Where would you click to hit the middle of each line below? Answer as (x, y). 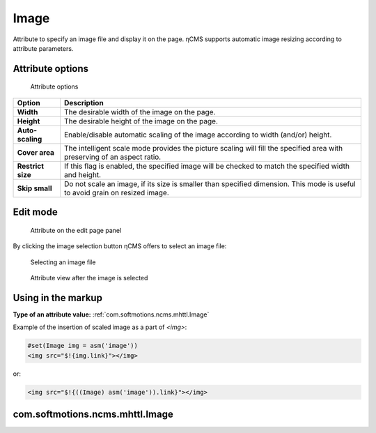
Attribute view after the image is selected (89, 278)
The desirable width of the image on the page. (140, 112)
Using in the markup (57, 297)
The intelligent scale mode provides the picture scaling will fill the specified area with (203, 148)
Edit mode (36, 212)
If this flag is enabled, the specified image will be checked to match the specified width (206, 166)
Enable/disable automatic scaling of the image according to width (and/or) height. (198, 135)
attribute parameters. (43, 48)
